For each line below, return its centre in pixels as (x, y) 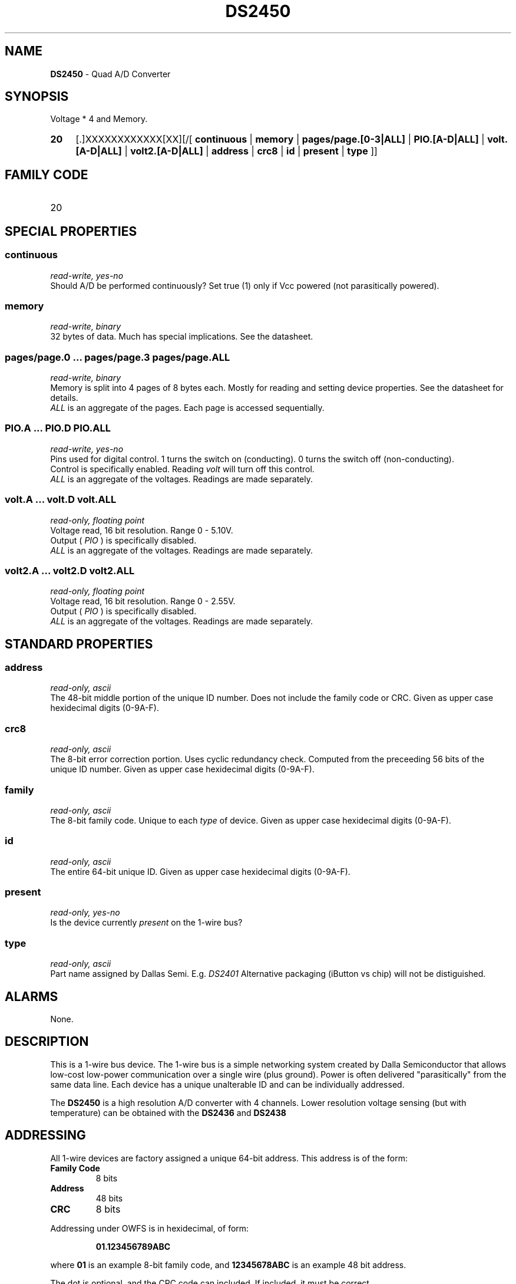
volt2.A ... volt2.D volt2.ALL (70, 570)
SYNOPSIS (37, 97)
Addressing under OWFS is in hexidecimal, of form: (150, 1228)
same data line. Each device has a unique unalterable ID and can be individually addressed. (227, 1084)
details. (64, 398)
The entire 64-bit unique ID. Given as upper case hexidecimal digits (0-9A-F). (200, 871)
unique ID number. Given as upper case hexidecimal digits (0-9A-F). (182, 769)
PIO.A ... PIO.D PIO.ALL (58, 428)
